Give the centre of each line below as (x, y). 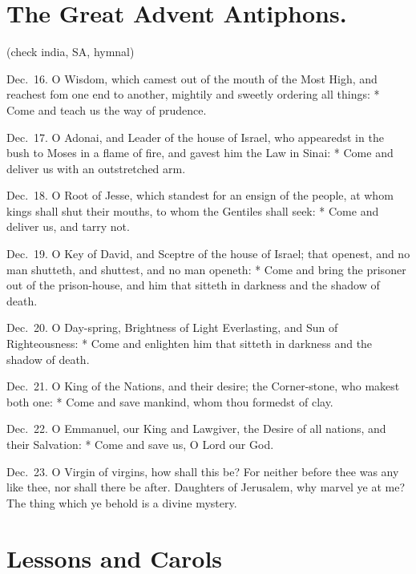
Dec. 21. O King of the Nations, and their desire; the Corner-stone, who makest (203, 386)
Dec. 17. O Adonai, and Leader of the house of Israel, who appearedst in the (195, 137)
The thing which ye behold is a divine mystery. (122, 502)
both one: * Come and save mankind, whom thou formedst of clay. (170, 401)
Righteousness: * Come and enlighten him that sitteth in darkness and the (190, 344)
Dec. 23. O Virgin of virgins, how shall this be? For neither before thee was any (203, 471)
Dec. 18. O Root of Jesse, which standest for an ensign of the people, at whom (200, 195)
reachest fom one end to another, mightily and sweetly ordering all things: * (193, 94)
